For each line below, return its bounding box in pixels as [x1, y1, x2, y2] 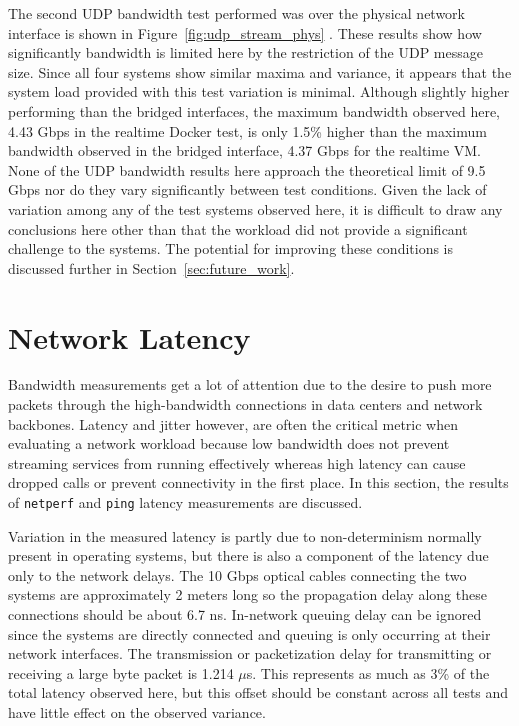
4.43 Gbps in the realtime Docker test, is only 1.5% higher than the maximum [8, 120, 487, 141]
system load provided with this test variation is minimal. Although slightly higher [8, 81, 510, 102]
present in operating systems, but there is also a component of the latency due [8, 545, 489, 566]
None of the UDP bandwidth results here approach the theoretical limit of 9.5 [8, 159, 486, 180]
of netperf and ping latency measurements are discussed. [8, 492, 363, 512]
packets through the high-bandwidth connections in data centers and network [8, 394, 483, 415]
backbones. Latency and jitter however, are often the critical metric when [8, 413, 459, 434]
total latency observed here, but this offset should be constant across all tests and [8, 682, 509, 703]
